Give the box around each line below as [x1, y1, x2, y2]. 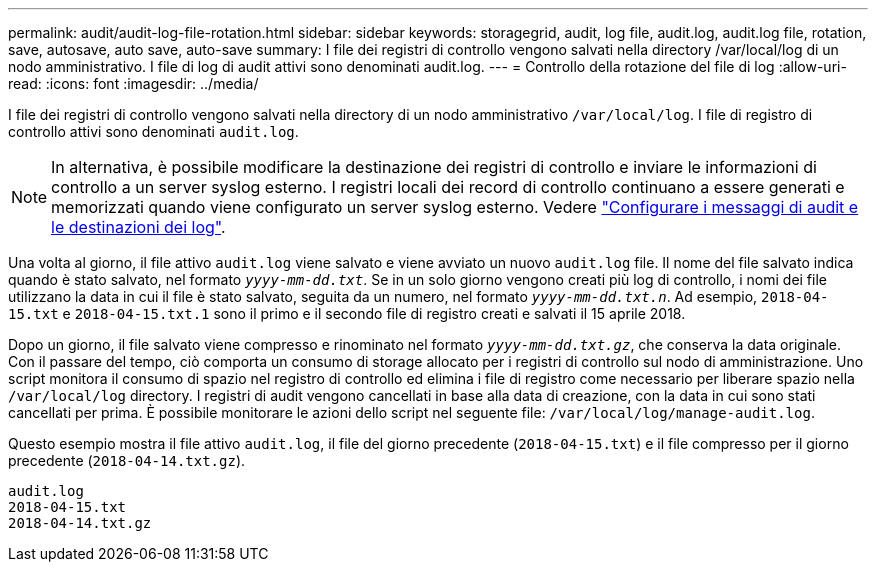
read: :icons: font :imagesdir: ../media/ [8, 75, 259, 92]
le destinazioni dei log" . [51, 217, 226, 237]
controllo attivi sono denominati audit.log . [8, 123, 299, 140]
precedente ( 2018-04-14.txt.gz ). [8, 452, 246, 469]
